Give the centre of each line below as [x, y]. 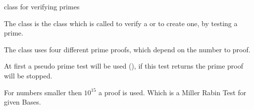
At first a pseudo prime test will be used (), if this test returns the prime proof [124, 66]
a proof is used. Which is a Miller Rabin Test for [173, 92]
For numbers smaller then [43, 92]
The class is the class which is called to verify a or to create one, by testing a [121, 23]
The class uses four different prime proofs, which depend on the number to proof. [127, 49]
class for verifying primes [42, 6]
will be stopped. [28, 75]
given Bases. [23, 102]
